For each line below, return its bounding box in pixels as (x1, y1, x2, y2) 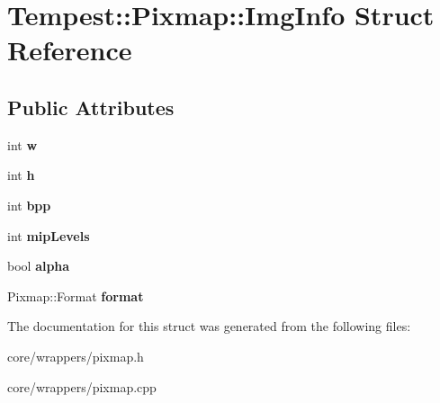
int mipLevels (7, 226, 90, 245)
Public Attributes (7, 93, 175, 121)
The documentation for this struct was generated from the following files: (7, 317, 411, 336)
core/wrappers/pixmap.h (7, 346, 144, 365)
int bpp (7, 195, 51, 214)
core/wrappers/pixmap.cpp (7, 377, 157, 396)
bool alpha (7, 256, 70, 275)
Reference (7, 31, 132, 68)
